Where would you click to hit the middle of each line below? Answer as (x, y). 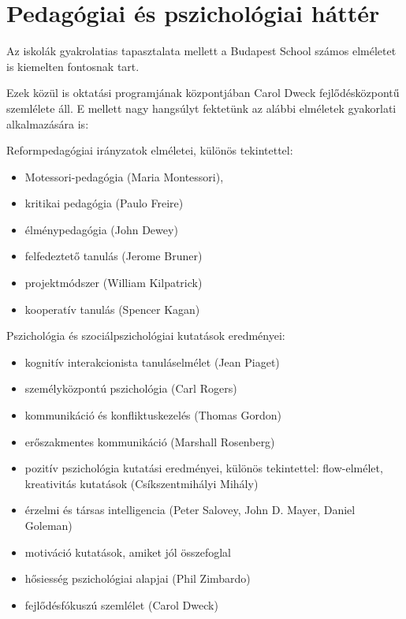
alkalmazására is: (48, 123)
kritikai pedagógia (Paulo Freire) (104, 203)
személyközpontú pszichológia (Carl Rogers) (131, 388)
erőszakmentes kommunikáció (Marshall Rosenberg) (150, 441)
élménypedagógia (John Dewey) (101, 229)
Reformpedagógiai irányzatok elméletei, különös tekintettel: (150, 150)
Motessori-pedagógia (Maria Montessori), (124, 176)
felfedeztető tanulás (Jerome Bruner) (114, 256)
